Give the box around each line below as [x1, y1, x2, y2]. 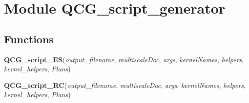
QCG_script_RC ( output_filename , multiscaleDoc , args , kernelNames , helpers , [4, 80, 246, 90]
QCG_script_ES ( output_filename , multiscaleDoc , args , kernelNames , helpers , [4, 54, 244, 64]
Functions [4, 31, 54, 46]
